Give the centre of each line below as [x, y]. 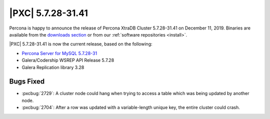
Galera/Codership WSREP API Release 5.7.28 [68, 60]
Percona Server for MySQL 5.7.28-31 [59, 53]
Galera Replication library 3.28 [53, 67]
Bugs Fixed [27, 82]
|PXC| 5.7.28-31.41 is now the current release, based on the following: [81, 44]
